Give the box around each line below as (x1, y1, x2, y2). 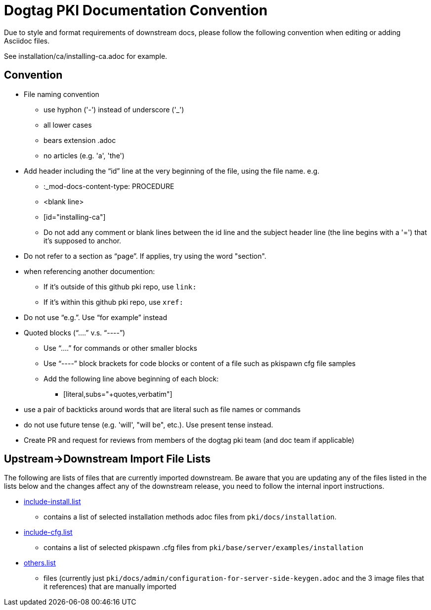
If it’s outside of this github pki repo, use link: (43, 282, 197, 291)
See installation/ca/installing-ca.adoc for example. (4, 51, 168, 60)
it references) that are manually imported (43, 582, 176, 591)
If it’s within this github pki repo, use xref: (43, 297, 183, 306)
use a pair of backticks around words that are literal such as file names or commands (24, 405, 301, 414)
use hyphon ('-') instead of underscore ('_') (43, 105, 184, 114)
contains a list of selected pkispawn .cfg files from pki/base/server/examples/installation (43, 543, 364, 552)
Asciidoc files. (4, 36, 50, 45)
